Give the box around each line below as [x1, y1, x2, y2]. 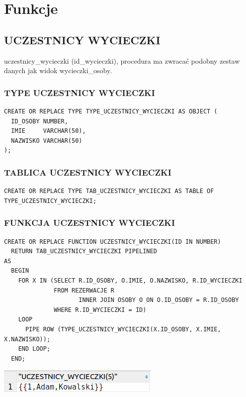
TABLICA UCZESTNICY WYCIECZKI [4, 166, 171, 178]
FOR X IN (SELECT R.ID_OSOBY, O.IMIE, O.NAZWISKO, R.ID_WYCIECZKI [18, 277, 243, 284]
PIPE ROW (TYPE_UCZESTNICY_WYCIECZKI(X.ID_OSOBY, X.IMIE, [25, 325, 221, 333]
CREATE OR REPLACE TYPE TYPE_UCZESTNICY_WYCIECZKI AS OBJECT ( [4, 107, 218, 115]
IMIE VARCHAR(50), [11, 127, 86, 135]
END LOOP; [18, 345, 51, 353]
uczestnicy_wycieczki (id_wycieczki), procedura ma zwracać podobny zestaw [4, 55, 240, 66]
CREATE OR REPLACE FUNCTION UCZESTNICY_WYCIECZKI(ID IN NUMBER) [4, 238, 221, 245]
